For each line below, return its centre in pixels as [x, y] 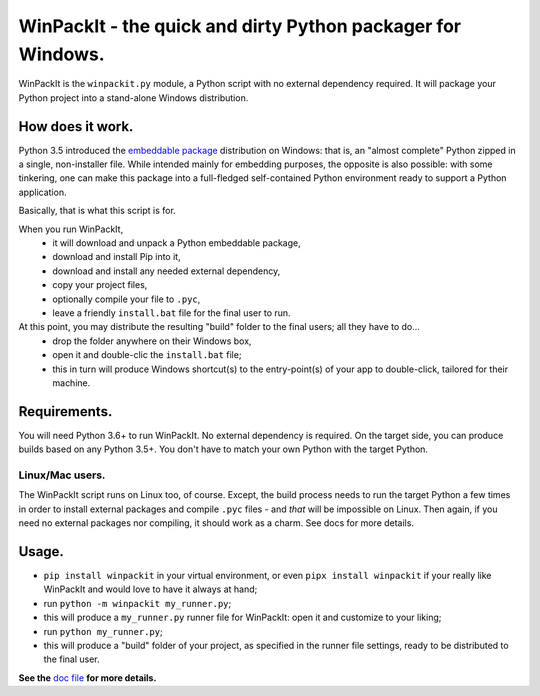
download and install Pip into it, [116, 257]
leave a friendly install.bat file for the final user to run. [171, 312]
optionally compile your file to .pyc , [126, 299]
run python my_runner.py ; [103, 631]
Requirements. [65, 411]
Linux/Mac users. [62, 475]
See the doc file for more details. [87, 677]
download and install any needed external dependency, [166, 271]
